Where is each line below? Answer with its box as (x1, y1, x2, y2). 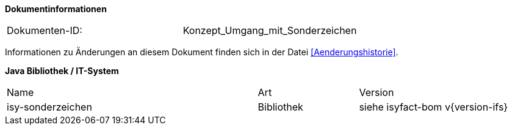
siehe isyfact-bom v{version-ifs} (359, 101, 508, 113)
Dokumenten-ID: (7, 24, 82, 36)
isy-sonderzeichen (7, 101, 92, 113)
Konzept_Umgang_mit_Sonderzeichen (182, 24, 357, 36)
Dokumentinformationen (5, 4, 107, 14)
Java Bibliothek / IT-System (5, 66, 119, 76)
